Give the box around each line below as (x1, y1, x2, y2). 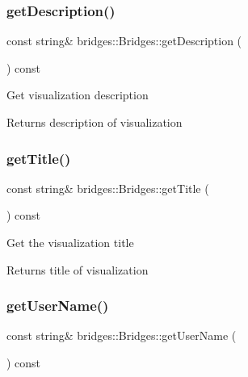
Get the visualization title (6, 234, 134, 250)
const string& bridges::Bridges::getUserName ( (6, 327, 237, 344)
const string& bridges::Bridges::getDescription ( (6, 32, 242, 49)
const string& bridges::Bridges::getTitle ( (6, 179, 209, 196)
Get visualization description (6, 86, 149, 103)
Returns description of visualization (6, 114, 183, 130)
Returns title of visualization (6, 261, 149, 278)
